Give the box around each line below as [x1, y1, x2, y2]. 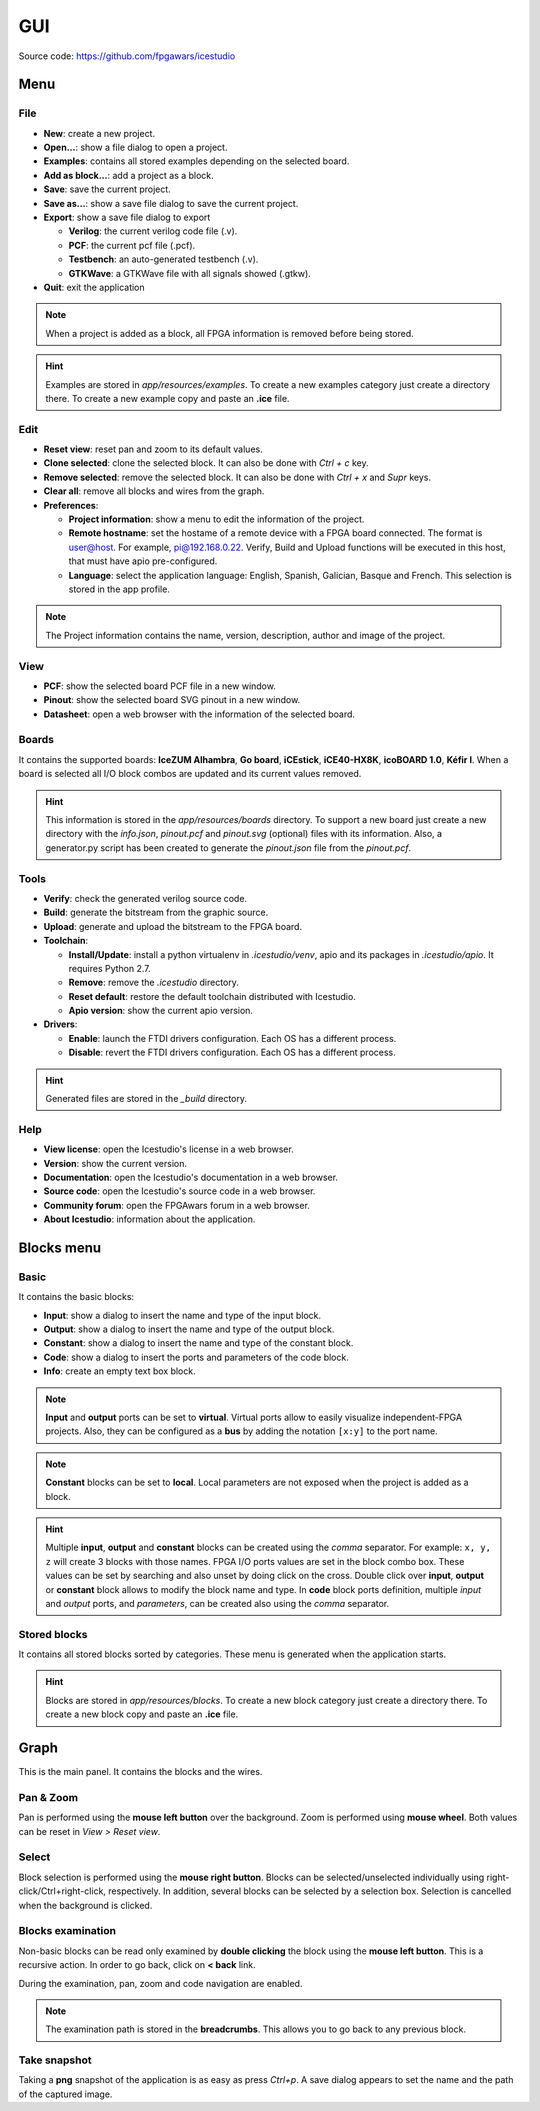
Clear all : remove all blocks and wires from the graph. [43, 485, 265, 497]
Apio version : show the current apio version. [68, 1005, 254, 1017]
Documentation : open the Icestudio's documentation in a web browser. [43, 1171, 339, 1183]
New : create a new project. [43, 127, 155, 139]
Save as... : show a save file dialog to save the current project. [43, 197, 299, 209]
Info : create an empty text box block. [43, 1365, 196, 1377]
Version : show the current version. [43, 1157, 187, 1169]
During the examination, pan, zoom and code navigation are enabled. [18, 1977, 303, 1989]
